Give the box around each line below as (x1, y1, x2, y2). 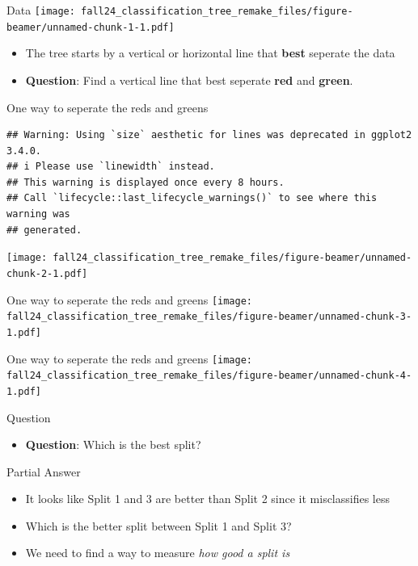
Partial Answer (6, 463, 81, 480)
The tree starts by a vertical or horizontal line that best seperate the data (25, 44, 395, 61)
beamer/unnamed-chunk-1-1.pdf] (6, 21, 175, 33)
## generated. (6, 224, 82, 236)
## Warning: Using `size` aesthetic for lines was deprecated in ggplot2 (6, 129, 412, 141)
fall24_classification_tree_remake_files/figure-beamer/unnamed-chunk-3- (6, 311, 412, 323)
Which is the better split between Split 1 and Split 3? (25, 517, 292, 534)
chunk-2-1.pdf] (6, 267, 88, 279)
